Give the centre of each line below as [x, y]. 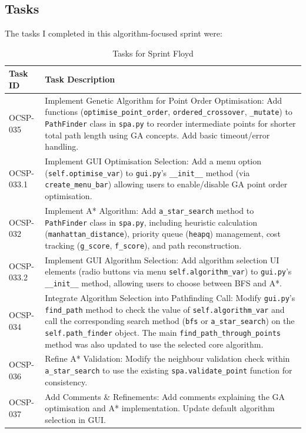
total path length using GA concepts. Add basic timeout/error [157, 135]
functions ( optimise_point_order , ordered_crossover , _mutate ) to [169, 112]
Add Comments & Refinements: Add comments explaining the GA [165, 396]
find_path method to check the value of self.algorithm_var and [165, 309]
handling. [62, 146]
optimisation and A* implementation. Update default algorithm [160, 408]
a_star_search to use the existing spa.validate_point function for [169, 370]
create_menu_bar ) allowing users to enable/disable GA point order [166, 184]
